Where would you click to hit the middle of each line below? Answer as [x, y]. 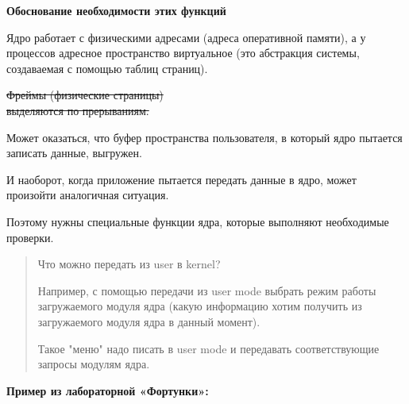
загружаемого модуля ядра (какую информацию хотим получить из [200, 306]
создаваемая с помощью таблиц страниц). [107, 68]
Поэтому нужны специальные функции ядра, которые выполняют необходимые [198, 221]
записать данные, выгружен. [74, 153]
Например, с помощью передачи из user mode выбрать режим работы [207, 290]
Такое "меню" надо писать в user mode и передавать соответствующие [208, 348]
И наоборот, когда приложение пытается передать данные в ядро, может [181, 179]
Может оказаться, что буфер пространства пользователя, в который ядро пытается [204, 137]
